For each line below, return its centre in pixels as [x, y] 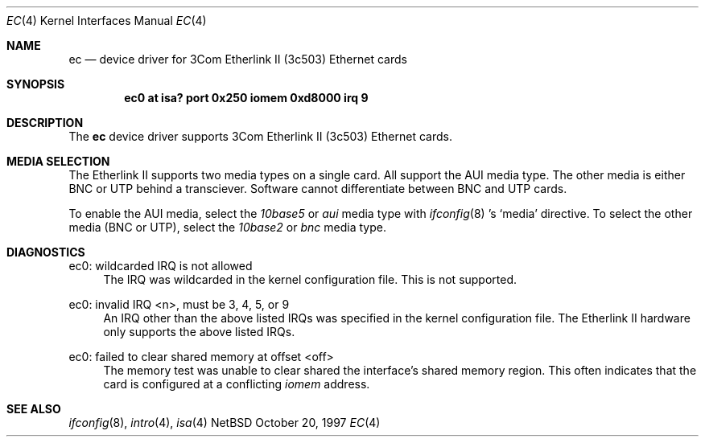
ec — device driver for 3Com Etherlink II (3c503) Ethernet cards [238, 59]
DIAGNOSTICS [46, 252]
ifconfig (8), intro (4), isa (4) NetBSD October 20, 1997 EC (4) [225, 422]
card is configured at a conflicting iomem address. [237, 384]
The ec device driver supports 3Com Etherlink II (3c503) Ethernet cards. [260, 136]
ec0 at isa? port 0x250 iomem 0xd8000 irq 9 [246, 98]
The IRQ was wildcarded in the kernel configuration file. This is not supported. [310, 279]
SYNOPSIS [36, 84]
